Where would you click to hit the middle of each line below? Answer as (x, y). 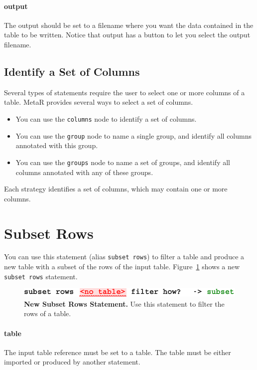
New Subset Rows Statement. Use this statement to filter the (124, 303)
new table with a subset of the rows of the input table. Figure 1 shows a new (122, 267)
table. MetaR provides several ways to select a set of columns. (99, 102)
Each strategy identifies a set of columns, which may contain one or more (116, 189)
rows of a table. (48, 313)
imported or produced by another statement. (72, 362)
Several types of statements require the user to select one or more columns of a (125, 92)
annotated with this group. (57, 145)
